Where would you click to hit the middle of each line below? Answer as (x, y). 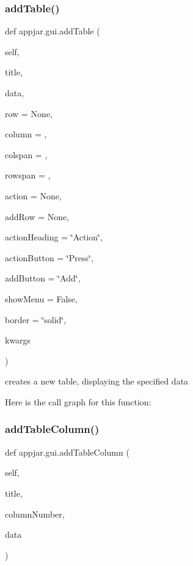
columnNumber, (35, 514)
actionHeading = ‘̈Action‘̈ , (54, 237)
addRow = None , (37, 216)
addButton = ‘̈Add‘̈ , (43, 278)
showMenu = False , (41, 298)
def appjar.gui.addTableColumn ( (67, 452)
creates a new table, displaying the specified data (97, 381)
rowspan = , (28, 175)
